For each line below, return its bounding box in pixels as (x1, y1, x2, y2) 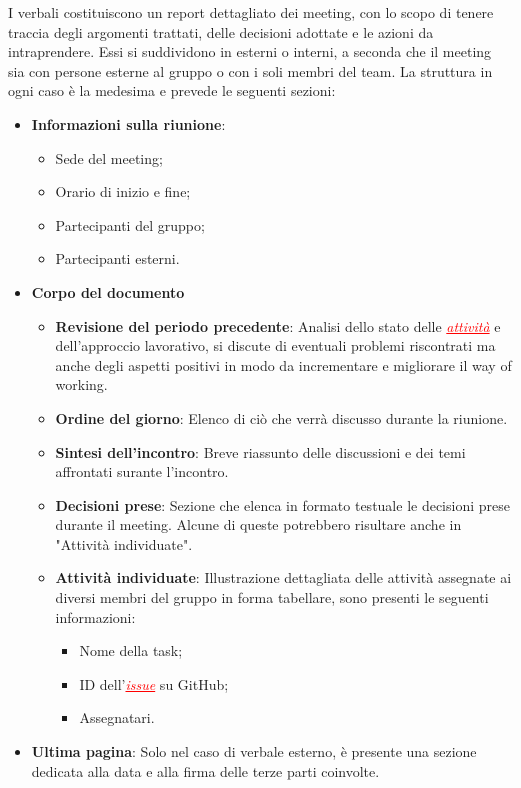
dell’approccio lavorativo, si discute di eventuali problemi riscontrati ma (55, 335, 496, 356)
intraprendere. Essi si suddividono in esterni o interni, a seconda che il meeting (8, 41, 492, 62)
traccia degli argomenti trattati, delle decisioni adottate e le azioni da (8, 21, 434, 42)
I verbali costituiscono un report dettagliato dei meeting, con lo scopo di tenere (8, 2, 494, 22)
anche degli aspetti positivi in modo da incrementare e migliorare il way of (55, 354, 512, 375)
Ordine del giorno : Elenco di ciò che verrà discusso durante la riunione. (55, 407, 508, 428)
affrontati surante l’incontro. (55, 461, 229, 482)
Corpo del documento (31, 281, 185, 302)
